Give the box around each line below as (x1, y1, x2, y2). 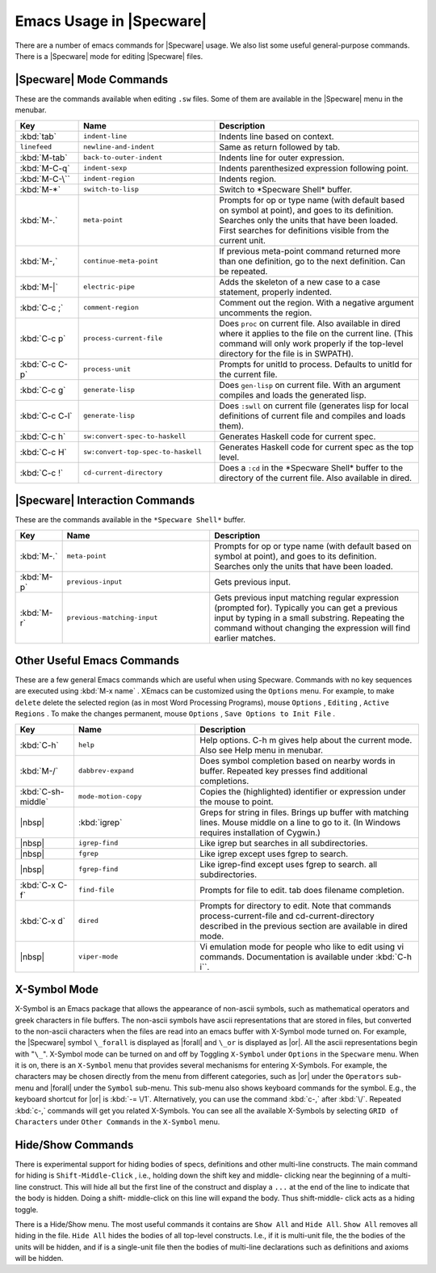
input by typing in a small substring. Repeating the (214, 612, 405, 623)
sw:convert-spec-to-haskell (83, 432, 187, 440)
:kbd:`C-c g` (19, 384, 66, 395)
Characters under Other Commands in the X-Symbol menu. (15, 1117, 220, 1127)
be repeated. (219, 265, 268, 276)
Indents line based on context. (219, 130, 334, 141)
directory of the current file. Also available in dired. (219, 472, 412, 483)
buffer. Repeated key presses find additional (199, 765, 367, 776)
